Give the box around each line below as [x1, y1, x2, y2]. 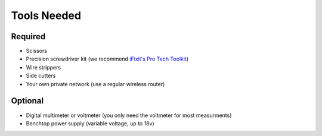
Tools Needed [11, 9, 82, 22]
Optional [11, 96, 44, 106]
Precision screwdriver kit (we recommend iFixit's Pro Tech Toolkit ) [26, 55, 189, 62]
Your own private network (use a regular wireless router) [26, 80, 165, 87]
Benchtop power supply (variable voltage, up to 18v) [26, 119, 154, 127]
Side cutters [26, 72, 56, 80]
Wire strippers [26, 64, 61, 71]
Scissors [26, 48, 48, 55]
